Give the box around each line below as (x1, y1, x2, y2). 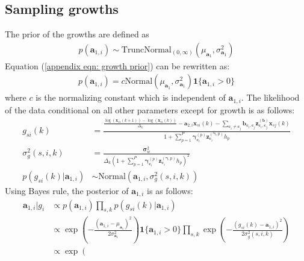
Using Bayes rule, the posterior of (5, 184, 129, 197)
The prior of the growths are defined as (5, 28, 149, 40)
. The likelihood (241, 91, 300, 104)
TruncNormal (121, 45, 172, 54)
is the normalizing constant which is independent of (36, 91, 226, 104)
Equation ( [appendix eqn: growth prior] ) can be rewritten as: (5, 59, 230, 72)
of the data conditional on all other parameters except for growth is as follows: (5, 103, 295, 116)
